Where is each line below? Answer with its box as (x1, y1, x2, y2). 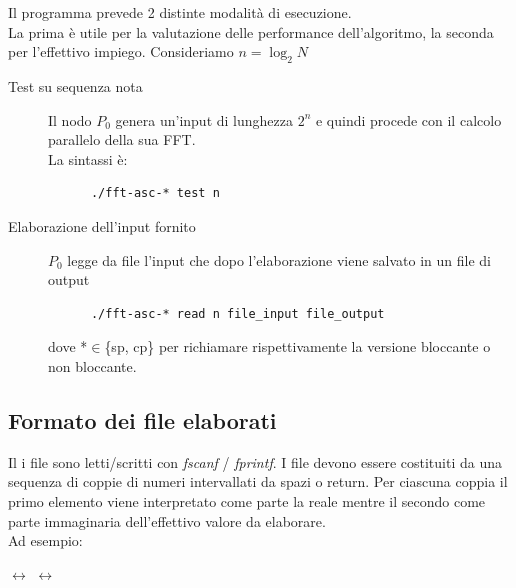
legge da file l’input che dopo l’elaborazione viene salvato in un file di (67, 249, 491, 270)
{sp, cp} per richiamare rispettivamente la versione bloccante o (104, 336, 491, 357)
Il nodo (48, 109, 92, 130)
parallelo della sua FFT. (48, 129, 196, 150)
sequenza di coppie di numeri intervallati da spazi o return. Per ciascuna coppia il (8, 471, 508, 492)
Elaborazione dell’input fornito (8, 215, 196, 236)
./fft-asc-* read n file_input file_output (90, 306, 385, 321)
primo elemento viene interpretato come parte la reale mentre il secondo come (8, 490, 486, 511)
